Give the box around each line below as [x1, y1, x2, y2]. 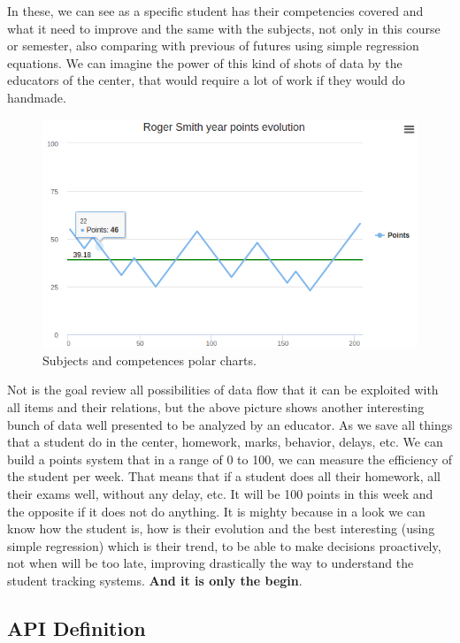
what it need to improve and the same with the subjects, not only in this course [7, 19, 441, 37]
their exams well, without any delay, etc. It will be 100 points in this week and [7, 485, 433, 503]
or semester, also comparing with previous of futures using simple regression [7, 36, 419, 55]
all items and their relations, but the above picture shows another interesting [7, 398, 425, 417]
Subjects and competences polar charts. [42, 350, 257, 369]
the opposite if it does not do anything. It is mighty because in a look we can [7, 501, 425, 520]
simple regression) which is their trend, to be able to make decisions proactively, [7, 536, 441, 555]
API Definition [7, 615, 146, 641]
